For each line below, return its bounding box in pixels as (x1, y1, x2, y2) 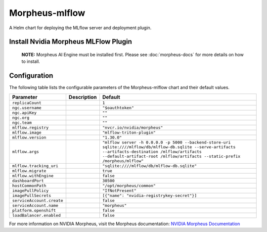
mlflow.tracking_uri (12, 163, 59, 168)
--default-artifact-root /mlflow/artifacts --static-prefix (102, 153, 241, 159)
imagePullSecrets (12, 193, 51, 198)
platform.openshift (12, 208, 56, 213)
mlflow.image (12, 130, 42, 135)
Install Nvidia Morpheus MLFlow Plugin (9, 38, 132, 46)
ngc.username (12, 105, 42, 110)
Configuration (9, 72, 53, 80)
